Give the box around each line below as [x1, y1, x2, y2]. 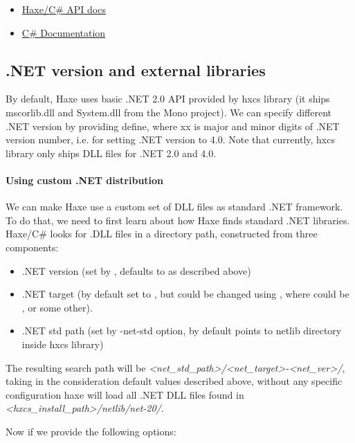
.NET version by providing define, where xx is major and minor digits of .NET [6, 118, 340, 133]
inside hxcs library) [21, 336, 104, 351]
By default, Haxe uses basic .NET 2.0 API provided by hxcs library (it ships [6, 91, 330, 106]
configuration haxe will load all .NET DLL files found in [6, 387, 244, 401]
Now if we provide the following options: [6, 424, 176, 438]
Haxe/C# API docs [21, 2, 106, 16]
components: [6, 239, 59, 254]
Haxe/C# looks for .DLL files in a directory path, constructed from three [6, 226, 318, 241]
